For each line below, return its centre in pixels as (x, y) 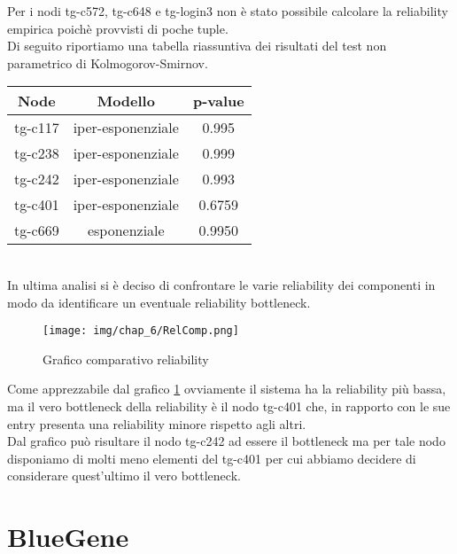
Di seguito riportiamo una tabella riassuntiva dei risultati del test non (197, 46)
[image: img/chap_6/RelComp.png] (141, 331)
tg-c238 (37, 153)
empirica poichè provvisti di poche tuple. (118, 28)
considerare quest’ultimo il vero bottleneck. (124, 476)
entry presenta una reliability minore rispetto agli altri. (157, 423)
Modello (126, 101)
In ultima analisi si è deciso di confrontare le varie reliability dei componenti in (221, 284)
